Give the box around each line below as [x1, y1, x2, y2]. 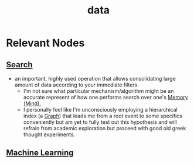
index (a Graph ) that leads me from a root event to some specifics [23, 112, 183, 119]
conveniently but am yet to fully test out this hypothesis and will [23, 119, 177, 126]
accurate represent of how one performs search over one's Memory [23, 94, 189, 100]
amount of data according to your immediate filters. [14, 81, 139, 88]
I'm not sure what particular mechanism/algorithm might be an [23, 88, 174, 94]
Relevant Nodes [6, 36, 85, 50]
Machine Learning [6, 148, 74, 158]
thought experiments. [23, 131, 76, 138]
